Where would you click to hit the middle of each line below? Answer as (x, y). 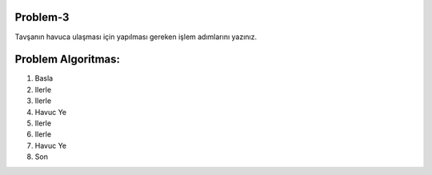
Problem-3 (42, 17)
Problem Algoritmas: (67, 60)
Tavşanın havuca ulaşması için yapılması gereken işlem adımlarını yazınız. (136, 37)
